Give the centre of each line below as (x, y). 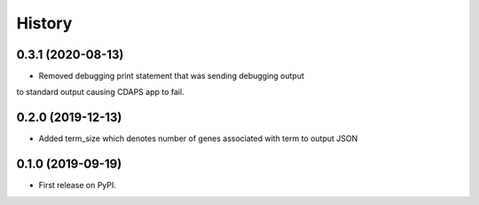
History (44, 23)
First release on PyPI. (78, 185)
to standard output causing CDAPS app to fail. (101, 92)
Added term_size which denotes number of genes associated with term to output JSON (198, 138)
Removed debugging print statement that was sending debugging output (172, 76)
